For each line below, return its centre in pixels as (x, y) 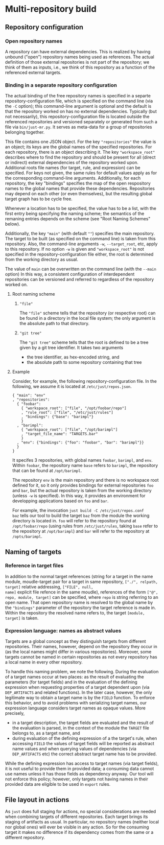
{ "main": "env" (29, 396)
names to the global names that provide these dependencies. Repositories (80, 188)
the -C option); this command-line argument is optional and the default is (78, 106)
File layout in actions (37, 800)
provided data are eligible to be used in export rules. (58, 784)
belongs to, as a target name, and (46, 733)
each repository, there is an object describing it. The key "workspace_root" (80, 152)
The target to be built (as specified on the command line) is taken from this (80, 239)
